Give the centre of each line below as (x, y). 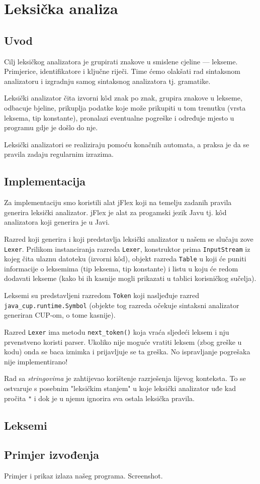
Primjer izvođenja (52, 455)
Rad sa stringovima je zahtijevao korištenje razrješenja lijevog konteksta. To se (125, 378)
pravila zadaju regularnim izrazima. (59, 154)
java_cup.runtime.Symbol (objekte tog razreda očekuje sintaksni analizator (122, 305)
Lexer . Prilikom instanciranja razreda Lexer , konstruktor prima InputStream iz (127, 249)
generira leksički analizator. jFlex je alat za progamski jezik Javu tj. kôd (115, 212)
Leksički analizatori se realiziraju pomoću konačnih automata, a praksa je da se (127, 144)
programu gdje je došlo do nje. (51, 127)
